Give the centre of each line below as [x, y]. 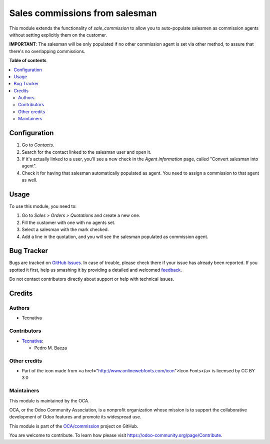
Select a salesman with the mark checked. [65, 230]
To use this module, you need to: [43, 206]
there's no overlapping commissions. [47, 51]
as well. [29, 180]
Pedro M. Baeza [51, 348]
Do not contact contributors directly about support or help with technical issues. [92, 279]
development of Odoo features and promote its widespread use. [75, 417]
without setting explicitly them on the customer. [58, 35]
